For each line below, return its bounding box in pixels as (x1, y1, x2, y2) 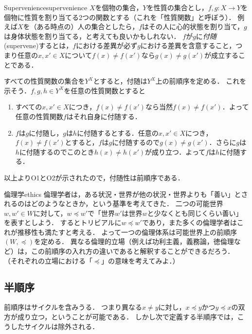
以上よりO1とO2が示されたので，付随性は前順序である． (4, 172, 184, 182)
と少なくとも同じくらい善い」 (147, 208, 243, 218)
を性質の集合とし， (146, 2, 208, 12)
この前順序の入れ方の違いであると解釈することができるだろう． (31, 246, 234, 256)
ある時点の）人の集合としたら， (36, 21, 139, 32)
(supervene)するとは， (4, 40, 73, 51)
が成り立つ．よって (145, 146, 206, 157)
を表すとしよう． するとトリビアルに (4, 217, 122, 228)
